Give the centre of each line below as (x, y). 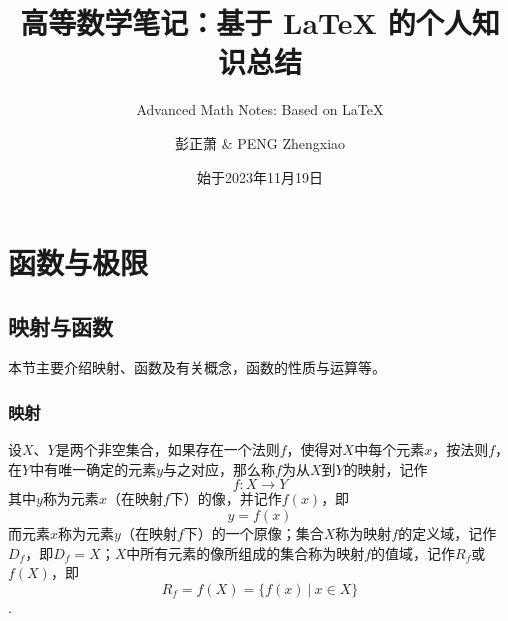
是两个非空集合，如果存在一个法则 (167, 449)
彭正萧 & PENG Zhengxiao (260, 142)
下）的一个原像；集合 (253, 533)
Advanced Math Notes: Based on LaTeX (260, 109)
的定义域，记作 (447, 533)
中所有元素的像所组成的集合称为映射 (245, 552)
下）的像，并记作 (225, 498)
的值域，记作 (413, 552)
